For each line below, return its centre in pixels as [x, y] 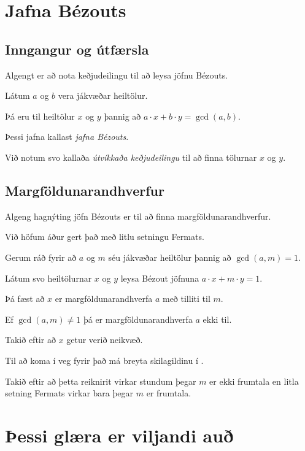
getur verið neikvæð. [105, 340]
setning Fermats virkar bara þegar [69, 393]
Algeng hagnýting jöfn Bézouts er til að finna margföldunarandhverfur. [138, 216]
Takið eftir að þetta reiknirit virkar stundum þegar [101, 381]
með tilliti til [186, 299]
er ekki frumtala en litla [254, 381]
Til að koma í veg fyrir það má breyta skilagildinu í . [104, 360]
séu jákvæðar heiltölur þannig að [170, 257]
